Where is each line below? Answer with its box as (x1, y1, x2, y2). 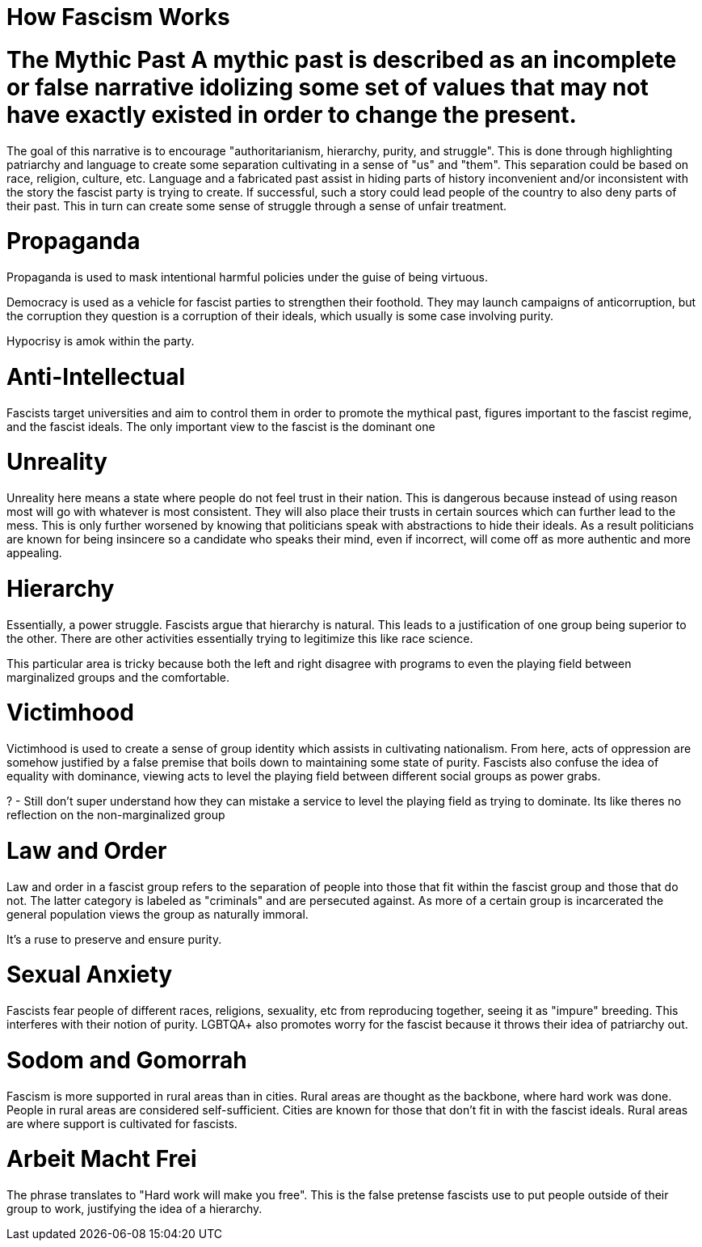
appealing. (6, 546, 62, 560)
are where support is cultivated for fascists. (6, 1116, 238, 1131)
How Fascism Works (6, 3, 230, 31)
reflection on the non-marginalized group (6, 808, 225, 822)
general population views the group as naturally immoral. (6, 907, 309, 921)
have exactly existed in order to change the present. (6, 100, 577, 129)
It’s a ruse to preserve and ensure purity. (6, 932, 222, 946)
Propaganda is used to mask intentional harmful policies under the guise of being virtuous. (6, 270, 489, 284)
